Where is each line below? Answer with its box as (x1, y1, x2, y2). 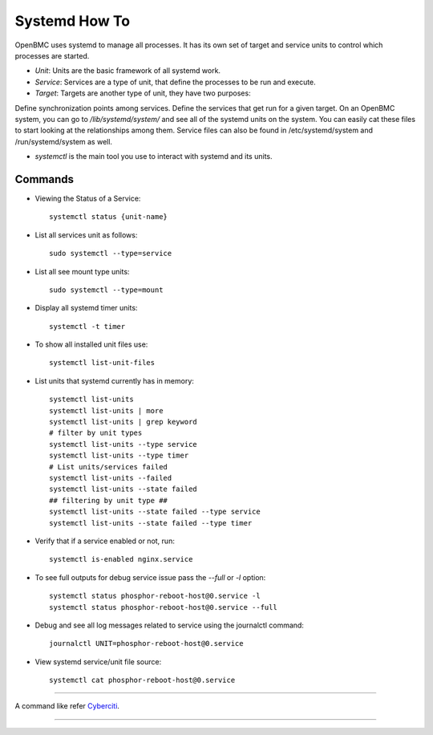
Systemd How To (14, 12, 131, 30)
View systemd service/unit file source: (34, 656, 162, 666)
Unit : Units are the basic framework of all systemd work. (34, 66, 221, 75)
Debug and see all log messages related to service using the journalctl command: (34, 620, 305, 630)
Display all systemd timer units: (34, 303, 138, 313)
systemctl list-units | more (49, 406, 164, 415)
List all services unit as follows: (34, 229, 138, 240)
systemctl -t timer (49, 322, 126, 331)
